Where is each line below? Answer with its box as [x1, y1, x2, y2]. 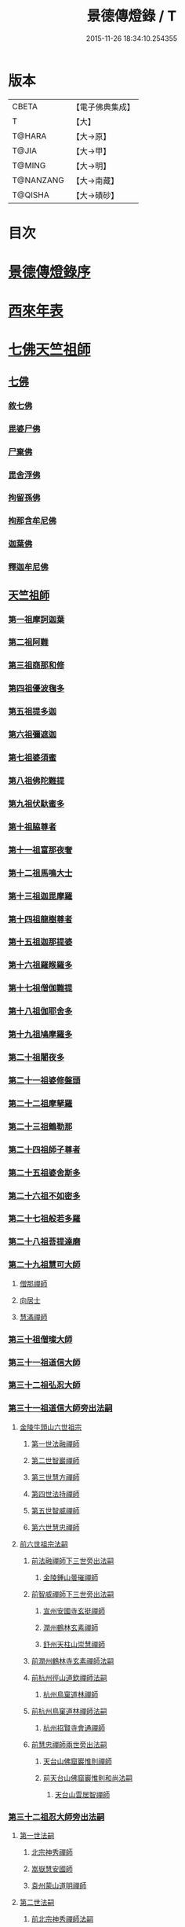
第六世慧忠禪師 [31, 1522, 80, 1532]
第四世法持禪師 [31, 1489, 80, 1499]
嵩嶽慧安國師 [31, 1864, 73, 1874]
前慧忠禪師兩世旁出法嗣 [31, 1739, 107, 1749]
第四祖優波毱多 [8, 683, 65, 694]
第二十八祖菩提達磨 [8, 1236, 81, 1247]
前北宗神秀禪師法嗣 [31, 1914, 94, 1924]
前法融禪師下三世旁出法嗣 [31, 1556, 114, 1565]
